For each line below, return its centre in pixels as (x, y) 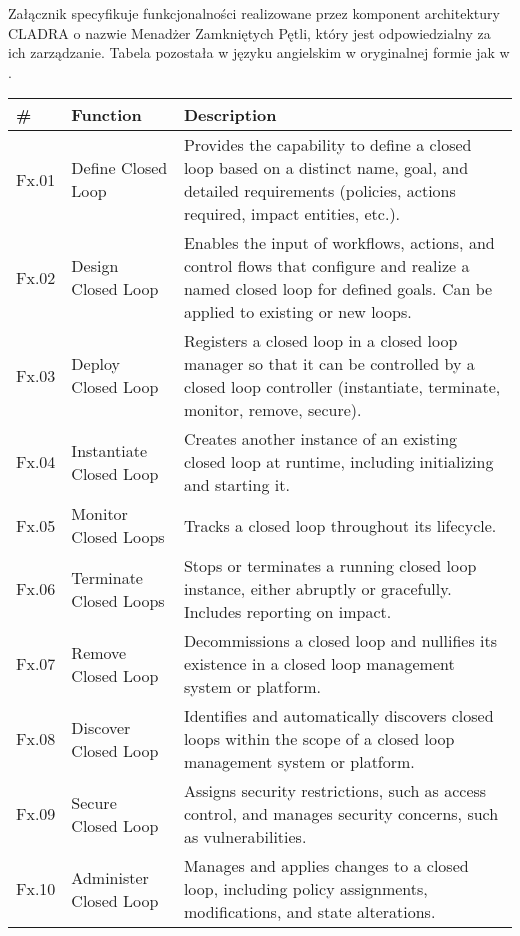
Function (106, 115)
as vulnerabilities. (245, 837)
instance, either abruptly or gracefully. (317, 589)
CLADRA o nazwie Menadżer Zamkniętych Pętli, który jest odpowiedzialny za (249, 32)
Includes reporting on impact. (287, 612)
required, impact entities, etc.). (292, 214)
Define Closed (119, 168)
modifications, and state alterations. (309, 912)
